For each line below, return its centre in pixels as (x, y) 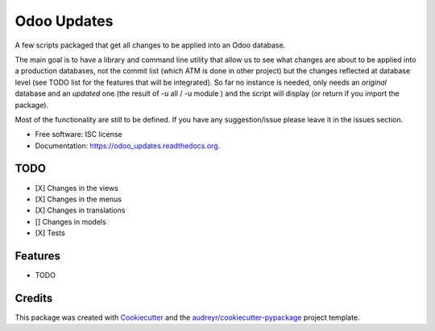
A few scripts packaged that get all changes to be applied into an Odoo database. (150, 45)
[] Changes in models (70, 221)
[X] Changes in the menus (79, 199)
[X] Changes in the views (77, 188)
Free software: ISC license (79, 134)
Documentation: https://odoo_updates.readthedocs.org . (128, 146)
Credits (34, 298)
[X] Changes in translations (80, 210)
